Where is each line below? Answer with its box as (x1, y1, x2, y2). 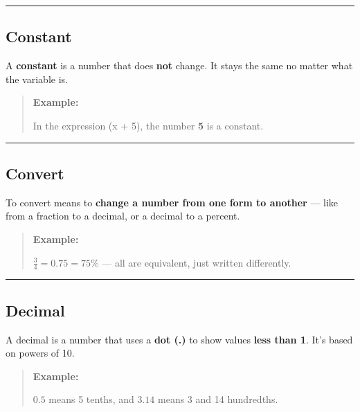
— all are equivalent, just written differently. (102, 255, 291, 269)
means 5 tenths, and (48, 392, 134, 406)
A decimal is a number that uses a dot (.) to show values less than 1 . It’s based (6, 332, 353, 346)
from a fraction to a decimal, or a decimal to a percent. (6, 208, 240, 223)
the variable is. (6, 71, 68, 86)
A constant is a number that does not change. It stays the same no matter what (6, 58, 353, 73)
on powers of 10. (6, 346, 75, 360)
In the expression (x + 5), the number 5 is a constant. (33, 118, 264, 132)
